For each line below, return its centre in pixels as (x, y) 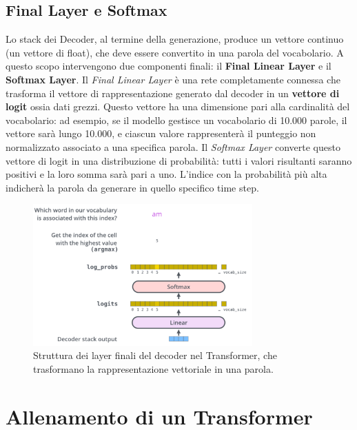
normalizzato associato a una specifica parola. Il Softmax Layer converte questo (173, 146)
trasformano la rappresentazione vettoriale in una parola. (153, 368)
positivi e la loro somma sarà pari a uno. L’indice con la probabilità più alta (166, 174)
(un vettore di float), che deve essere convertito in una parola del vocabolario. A (175, 52)
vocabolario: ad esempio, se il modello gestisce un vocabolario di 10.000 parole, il (176, 120)
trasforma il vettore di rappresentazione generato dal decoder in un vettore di (173, 93)
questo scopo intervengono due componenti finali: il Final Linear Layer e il (169, 66)
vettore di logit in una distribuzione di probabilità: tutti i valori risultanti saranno (179, 160)
